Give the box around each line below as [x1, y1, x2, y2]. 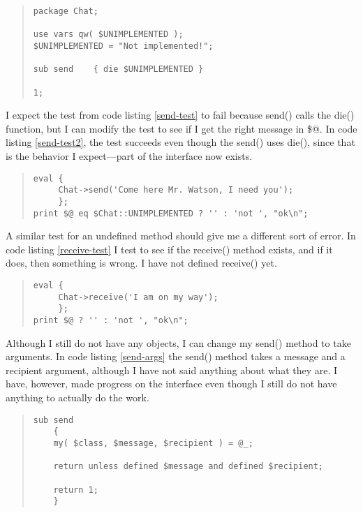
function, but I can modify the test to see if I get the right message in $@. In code [6, 121, 357, 135]
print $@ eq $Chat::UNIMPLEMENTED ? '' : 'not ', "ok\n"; [33, 208, 309, 218]
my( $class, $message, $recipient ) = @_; [53, 438, 253, 448]
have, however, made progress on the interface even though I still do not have [6, 376, 337, 391]
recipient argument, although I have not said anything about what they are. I [6, 362, 338, 377]
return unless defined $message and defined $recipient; [53, 461, 324, 472]
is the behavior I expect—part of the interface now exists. [6, 149, 253, 163]
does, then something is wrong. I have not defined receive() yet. [6, 255, 277, 270]
